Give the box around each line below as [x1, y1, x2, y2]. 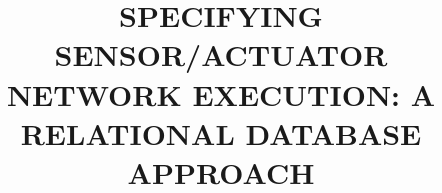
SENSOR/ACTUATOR [54, 34, 388, 75]
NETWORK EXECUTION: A [6, 73, 436, 114]
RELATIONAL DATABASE [20, 112, 422, 153]
